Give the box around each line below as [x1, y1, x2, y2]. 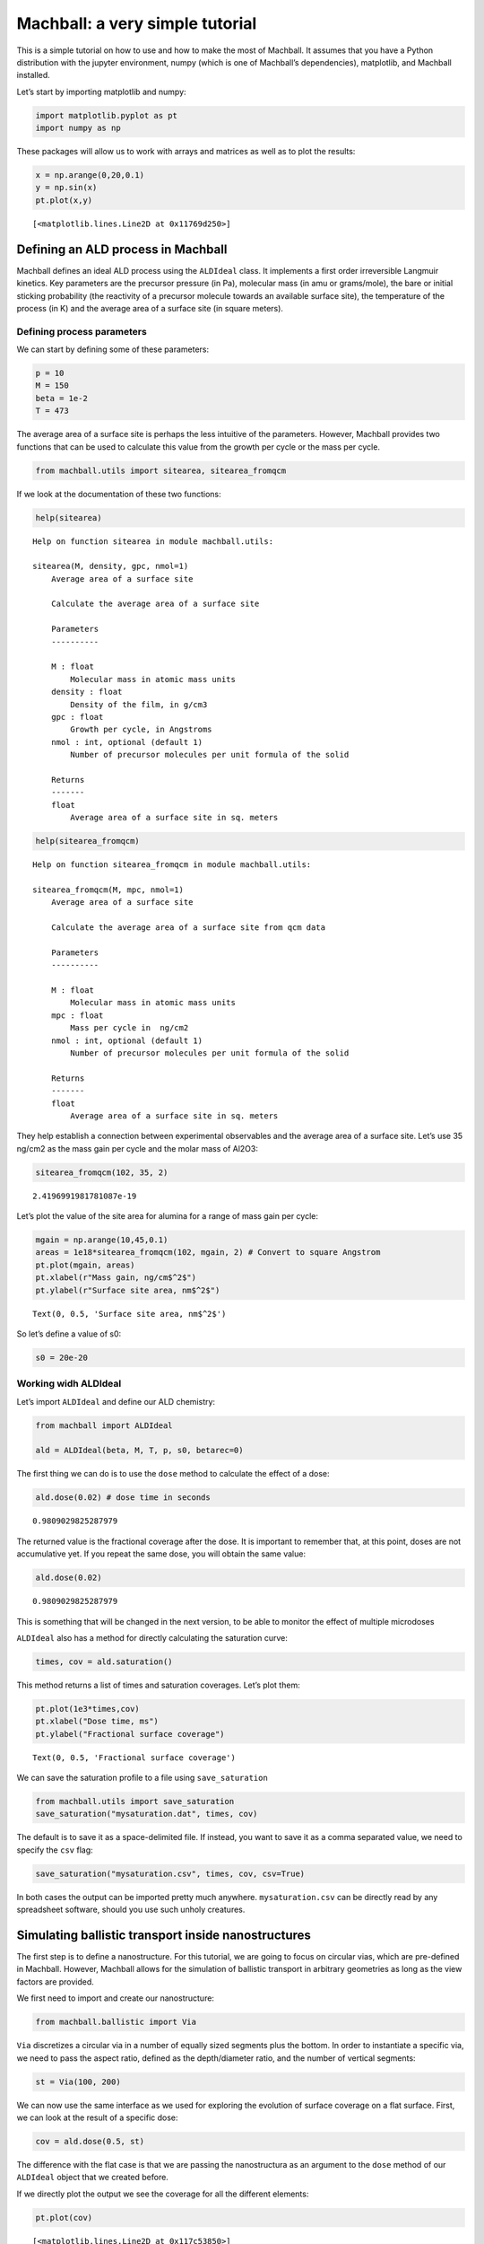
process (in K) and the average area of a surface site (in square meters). [16, 302, 284, 313]
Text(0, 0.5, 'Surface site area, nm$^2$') [32, 1309, 227, 1319]
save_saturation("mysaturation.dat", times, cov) [35, 1809, 258, 1819]
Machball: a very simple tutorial [16, 13, 257, 33]
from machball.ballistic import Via [35, 2017, 197, 2028]
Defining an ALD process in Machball [16, 241, 228, 257]
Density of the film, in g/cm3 [70, 699, 208, 709]
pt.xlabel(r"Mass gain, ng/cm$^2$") [35, 1273, 197, 1283]
